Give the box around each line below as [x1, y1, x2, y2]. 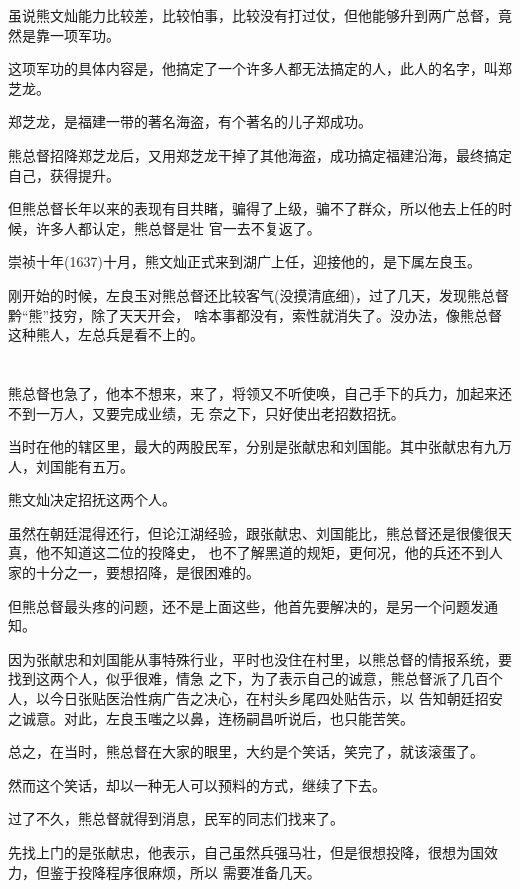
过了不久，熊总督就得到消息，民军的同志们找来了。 [8, 808, 344, 829]
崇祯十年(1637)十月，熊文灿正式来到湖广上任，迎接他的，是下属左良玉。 [8, 251, 481, 272]
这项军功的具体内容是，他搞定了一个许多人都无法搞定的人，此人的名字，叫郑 [8, 58, 512, 79]
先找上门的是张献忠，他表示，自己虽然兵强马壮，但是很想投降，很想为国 [8, 842, 484, 862]
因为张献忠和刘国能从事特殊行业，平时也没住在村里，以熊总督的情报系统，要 [8, 648, 512, 669]
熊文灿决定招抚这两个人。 [8, 489, 176, 510]
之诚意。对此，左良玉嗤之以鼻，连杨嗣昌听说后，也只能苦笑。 [8, 707, 414, 728]
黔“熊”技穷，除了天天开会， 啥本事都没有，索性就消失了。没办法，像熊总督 [8, 304, 502, 325]
